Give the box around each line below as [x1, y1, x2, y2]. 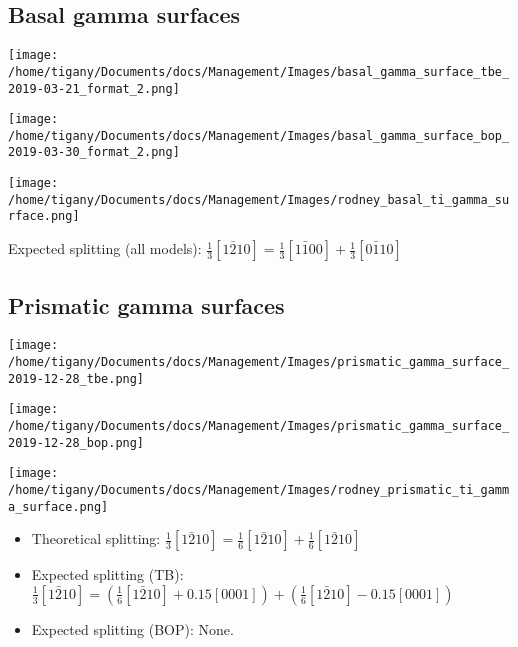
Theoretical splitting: [31, 528, 161, 549]
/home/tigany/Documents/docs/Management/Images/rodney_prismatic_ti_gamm [8, 482, 510, 497]
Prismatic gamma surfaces [8, 289, 285, 320]
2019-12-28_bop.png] [8, 435, 145, 450]
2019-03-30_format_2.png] [8, 145, 180, 160]
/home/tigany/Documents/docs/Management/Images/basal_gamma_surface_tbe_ [8, 64, 510, 79]
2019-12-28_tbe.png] [8, 371, 145, 386]
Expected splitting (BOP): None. [31, 618, 234, 639]
